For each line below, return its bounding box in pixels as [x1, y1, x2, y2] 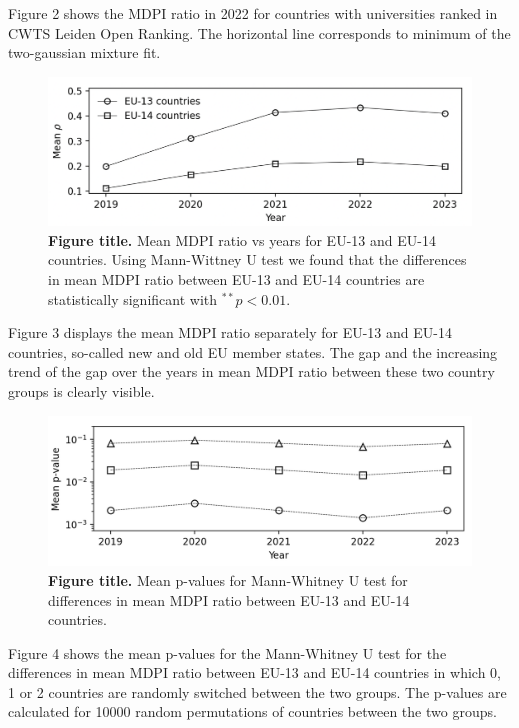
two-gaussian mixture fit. [8, 42, 161, 63]
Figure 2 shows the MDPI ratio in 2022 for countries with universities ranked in [8, 3, 498, 23]
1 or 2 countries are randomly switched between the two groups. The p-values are [8, 681, 507, 702]
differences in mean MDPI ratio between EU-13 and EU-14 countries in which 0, [8, 662, 501, 683]
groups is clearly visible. [8, 381, 155, 401]
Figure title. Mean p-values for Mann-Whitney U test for [48, 569, 408, 590]
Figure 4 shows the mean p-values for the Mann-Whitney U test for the [8, 642, 447, 663]
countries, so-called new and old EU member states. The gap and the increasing [8, 341, 498, 362]
